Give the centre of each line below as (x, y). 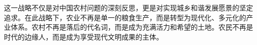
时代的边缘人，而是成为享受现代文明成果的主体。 (84, 36)
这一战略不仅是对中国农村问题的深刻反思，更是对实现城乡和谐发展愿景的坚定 (128, 7)
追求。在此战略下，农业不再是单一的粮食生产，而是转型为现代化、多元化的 (125, 17)
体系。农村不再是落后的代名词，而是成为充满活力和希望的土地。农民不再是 (132, 27)
